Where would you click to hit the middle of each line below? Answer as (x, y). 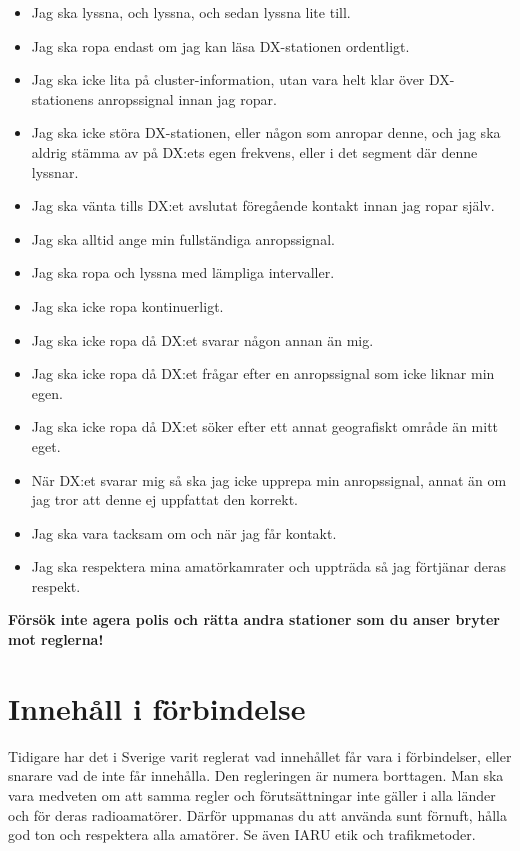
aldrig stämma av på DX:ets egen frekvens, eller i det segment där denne (254, 151)
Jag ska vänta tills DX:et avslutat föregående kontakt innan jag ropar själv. (263, 205)
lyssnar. (55, 171)
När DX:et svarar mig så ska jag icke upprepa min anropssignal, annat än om (269, 479)
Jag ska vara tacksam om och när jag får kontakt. (184, 532)
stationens (62, 98)
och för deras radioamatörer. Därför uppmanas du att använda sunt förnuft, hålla (257, 814)
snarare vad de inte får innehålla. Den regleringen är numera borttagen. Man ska (256, 775)
